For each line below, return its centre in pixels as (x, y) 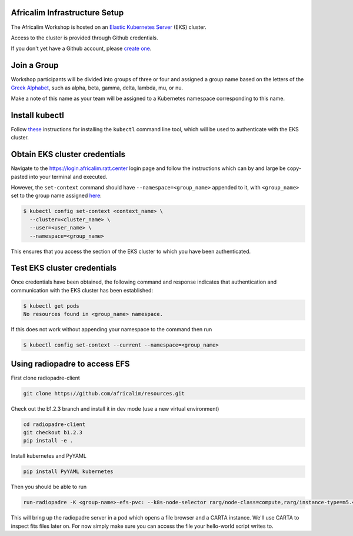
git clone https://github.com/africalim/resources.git (104, 393)
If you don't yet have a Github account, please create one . (81, 49)
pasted (19, 177)
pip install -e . (48, 441)
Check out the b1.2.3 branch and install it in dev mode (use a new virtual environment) (115, 408)
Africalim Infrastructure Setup (67, 13)
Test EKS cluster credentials (64, 268)
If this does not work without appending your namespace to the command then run (111, 329)
